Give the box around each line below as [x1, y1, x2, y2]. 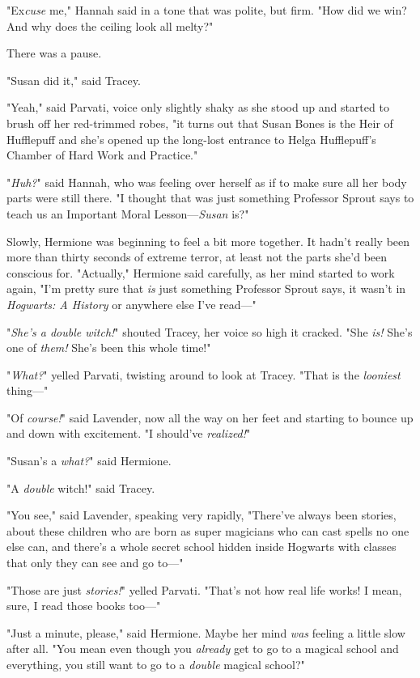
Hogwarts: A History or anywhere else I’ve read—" [6, 295, 257, 312]
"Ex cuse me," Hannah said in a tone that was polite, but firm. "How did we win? [6, 2, 407, 18]
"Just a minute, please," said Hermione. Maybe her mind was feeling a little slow [6, 624, 405, 641]
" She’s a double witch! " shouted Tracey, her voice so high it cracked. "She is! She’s [6, 323, 413, 340]
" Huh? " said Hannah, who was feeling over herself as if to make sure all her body [6, 173, 407, 190]
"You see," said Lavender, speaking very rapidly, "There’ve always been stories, [6, 506, 397, 523]
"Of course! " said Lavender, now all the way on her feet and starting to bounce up [6, 409, 414, 426]
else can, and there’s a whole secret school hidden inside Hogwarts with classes [6, 538, 397, 555]
